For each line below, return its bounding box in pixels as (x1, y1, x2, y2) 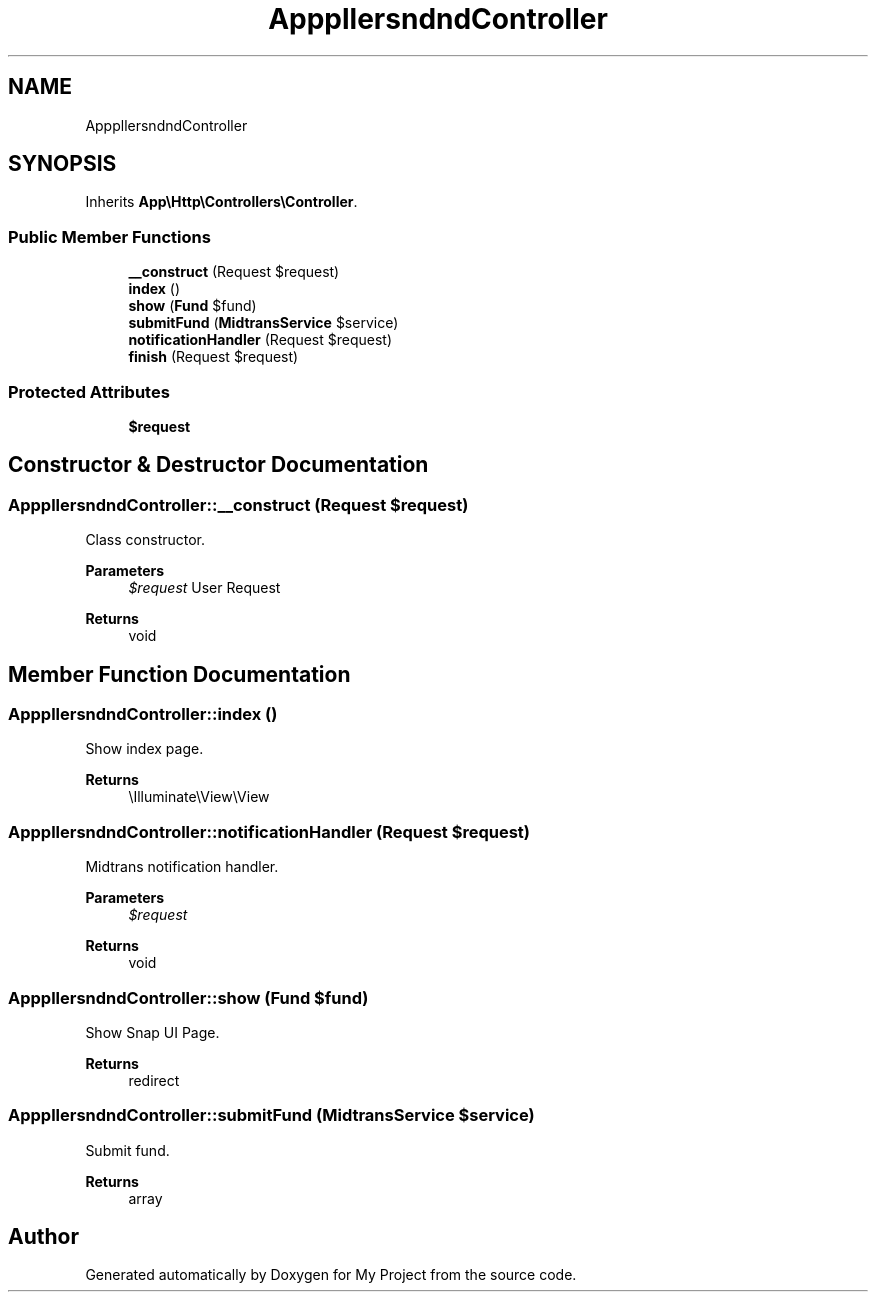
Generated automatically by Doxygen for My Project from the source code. (85, 1266, 577, 1284)
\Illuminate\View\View (128, 788, 270, 806)
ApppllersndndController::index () (8, 704, 278, 724)
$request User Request (128, 579, 281, 597)
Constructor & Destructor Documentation (8, 452, 429, 478)
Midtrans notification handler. (85, 858, 279, 876)
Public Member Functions (8, 226, 211, 247)
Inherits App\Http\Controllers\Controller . (85, 193, 358, 211)
